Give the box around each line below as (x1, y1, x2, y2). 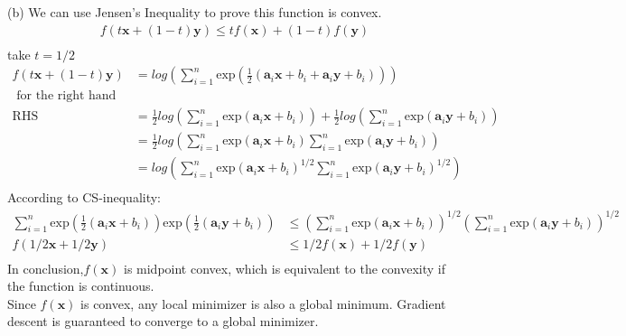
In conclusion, (7, 258, 84, 277)
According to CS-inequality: (7, 188, 162, 207)
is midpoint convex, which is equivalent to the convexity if (123, 258, 445, 277)
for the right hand (16, 89, 117, 103)
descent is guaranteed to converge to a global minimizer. (7, 312, 319, 331)
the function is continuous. (7, 276, 154, 295)
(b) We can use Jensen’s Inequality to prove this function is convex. (7, 3, 382, 21)
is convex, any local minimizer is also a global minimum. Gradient (80, 294, 446, 313)
